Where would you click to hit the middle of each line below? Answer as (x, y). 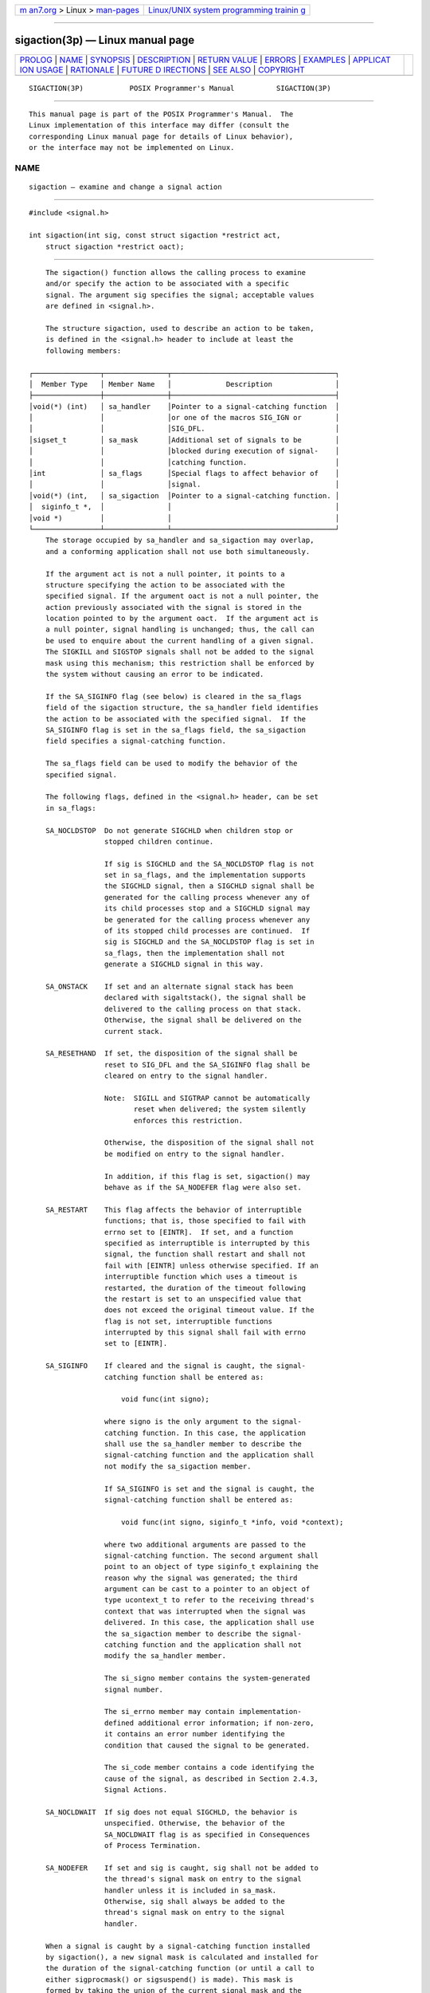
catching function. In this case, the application (205, 1433)
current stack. (133, 1031)
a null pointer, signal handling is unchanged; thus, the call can (180, 629)
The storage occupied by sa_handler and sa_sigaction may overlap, (180, 541)
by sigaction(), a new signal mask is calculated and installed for (182, 1957)
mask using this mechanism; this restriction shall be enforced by (180, 663)
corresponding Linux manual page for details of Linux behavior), (161, 136)
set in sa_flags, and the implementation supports (205, 875)
